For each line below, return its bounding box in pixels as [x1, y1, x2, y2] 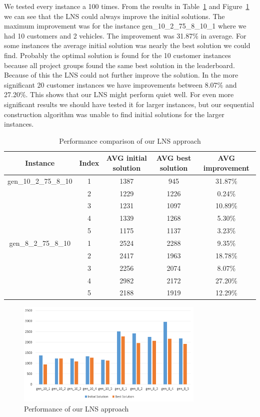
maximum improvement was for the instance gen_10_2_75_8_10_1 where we [4, 21, 246, 31]
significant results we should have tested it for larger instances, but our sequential [4, 99, 254, 109]
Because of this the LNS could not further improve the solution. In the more [4, 70, 238, 80]
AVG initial [106, 153, 147, 163]
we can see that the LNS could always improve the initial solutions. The [4, 11, 225, 21]
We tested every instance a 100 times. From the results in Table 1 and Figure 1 [4, 1, 249, 11]
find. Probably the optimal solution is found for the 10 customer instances [4, 50, 231, 60]
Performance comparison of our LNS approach [59, 135, 201, 146]
